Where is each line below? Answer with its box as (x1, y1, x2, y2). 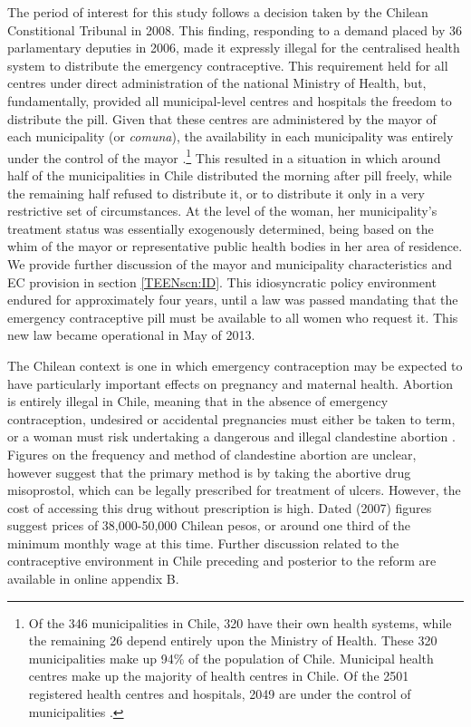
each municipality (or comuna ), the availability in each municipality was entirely (7, 127, 454, 146)
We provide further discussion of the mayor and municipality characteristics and (7, 254, 453, 273)
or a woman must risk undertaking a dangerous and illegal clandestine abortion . (7, 427, 456, 446)
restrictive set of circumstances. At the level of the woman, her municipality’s (7, 201, 437, 220)
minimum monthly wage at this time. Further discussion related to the (7, 533, 399, 552)
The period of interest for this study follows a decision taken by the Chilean (7, 3, 428, 21)
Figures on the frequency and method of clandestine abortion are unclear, (7, 444, 417, 463)
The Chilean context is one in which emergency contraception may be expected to (7, 355, 463, 374)
